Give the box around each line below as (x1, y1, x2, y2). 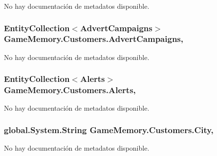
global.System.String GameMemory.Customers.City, (4, 123, 214, 136)
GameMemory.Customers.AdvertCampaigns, (4, 33, 183, 45)
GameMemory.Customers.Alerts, (4, 84, 136, 96)
